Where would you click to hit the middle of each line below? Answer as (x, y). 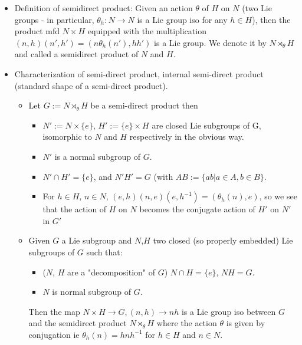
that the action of (75, 209)
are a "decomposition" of (111, 272)
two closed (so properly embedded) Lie (223, 240)
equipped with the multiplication (147, 31)
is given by (246, 323)
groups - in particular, (54, 19)
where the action (187, 323)
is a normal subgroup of (97, 156)
